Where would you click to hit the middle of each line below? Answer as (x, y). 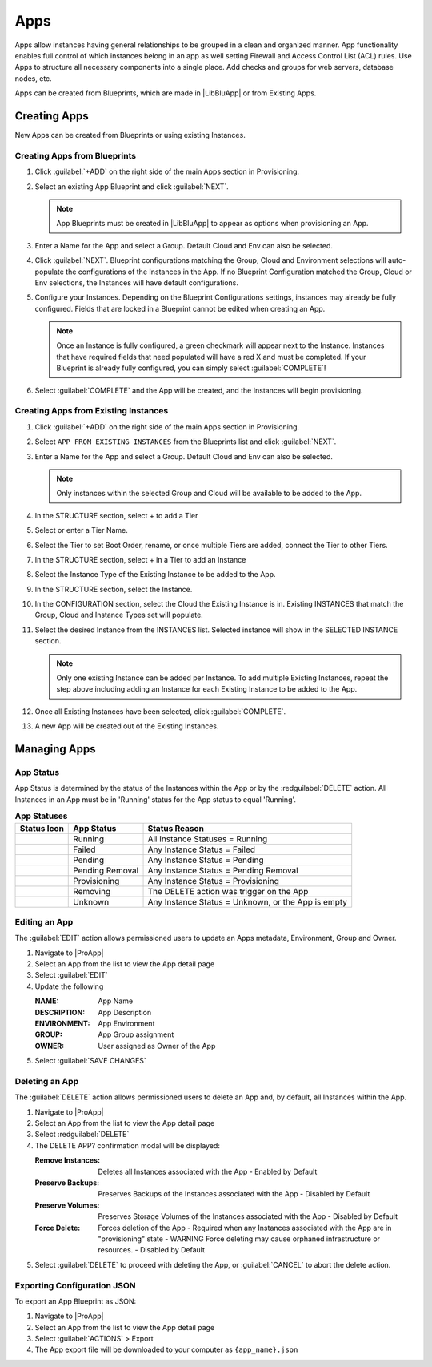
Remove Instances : (67, 1160)
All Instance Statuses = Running (208, 839)
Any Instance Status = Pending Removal (223, 870)
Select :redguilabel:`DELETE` (82, 1135)
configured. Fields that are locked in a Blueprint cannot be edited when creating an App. (180, 308)
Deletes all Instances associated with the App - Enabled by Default (208, 1171)
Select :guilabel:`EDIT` (71, 975)
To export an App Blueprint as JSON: (76, 1301)
